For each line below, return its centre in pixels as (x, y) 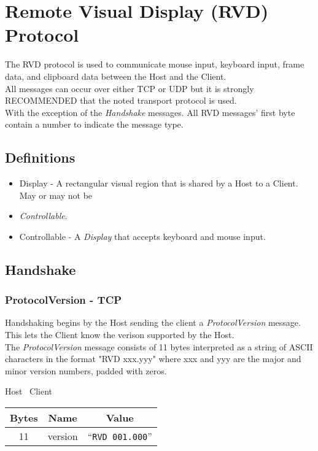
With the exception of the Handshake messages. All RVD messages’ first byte (150, 112)
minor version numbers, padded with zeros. (86, 370)
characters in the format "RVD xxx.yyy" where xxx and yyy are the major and (153, 359)
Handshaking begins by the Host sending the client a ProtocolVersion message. (153, 322)
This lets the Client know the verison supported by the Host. (120, 335)
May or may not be (56, 195)
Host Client (29, 391)
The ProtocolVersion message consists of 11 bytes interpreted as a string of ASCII (159, 346)
